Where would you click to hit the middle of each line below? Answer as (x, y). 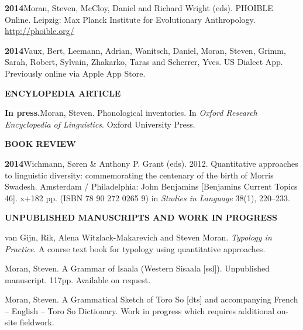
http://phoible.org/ (39, 31)
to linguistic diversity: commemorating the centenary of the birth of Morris (139, 175)
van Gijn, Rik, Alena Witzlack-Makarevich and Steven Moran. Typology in (138, 237)
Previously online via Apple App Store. (75, 73)
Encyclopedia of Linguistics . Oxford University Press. (100, 124)
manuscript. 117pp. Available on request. (78, 279)
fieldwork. (37, 322)
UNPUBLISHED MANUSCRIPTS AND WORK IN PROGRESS (141, 217)
